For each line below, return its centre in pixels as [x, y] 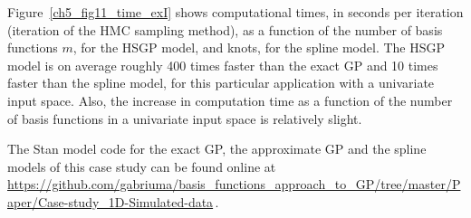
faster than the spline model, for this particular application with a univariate [221, 83]
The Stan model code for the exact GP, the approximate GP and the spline [217, 149]
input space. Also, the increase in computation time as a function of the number [230, 100]
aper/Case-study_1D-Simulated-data [111, 201]
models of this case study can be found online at [142, 166]
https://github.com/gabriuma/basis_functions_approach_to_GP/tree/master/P [234, 184]
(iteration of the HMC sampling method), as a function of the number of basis [225, 29]
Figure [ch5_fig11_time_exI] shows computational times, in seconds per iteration [235, 12]
